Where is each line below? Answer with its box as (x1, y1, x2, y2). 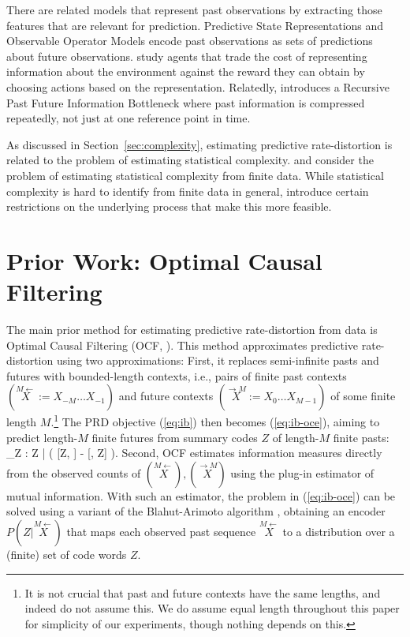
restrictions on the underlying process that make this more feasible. (6, 198, 332, 215)
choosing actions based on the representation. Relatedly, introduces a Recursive (6, 78, 389, 95)
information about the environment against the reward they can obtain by (6, 63, 365, 80)
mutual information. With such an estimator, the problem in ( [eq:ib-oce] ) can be (6, 487, 396, 504)
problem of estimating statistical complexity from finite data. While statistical (6, 167, 384, 183)
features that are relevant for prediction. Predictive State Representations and (6, 17, 384, 33)
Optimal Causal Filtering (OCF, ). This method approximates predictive (6, 336, 359, 353)
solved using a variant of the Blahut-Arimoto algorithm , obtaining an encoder (6, 503, 386, 519)
